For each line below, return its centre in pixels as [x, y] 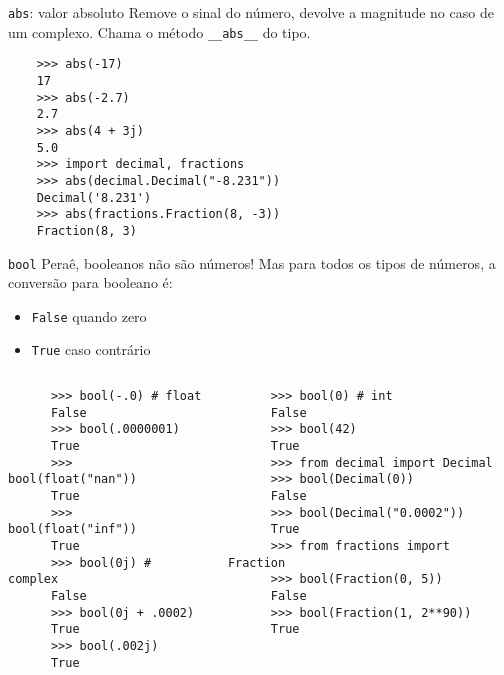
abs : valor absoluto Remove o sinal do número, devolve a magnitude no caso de [251, 12]
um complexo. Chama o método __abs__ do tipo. [159, 31]
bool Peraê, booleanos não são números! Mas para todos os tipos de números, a [252, 262]
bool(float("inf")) [72, 529]
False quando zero [89, 315]
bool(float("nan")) [72, 479]
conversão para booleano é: [90, 282]
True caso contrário [91, 349]
